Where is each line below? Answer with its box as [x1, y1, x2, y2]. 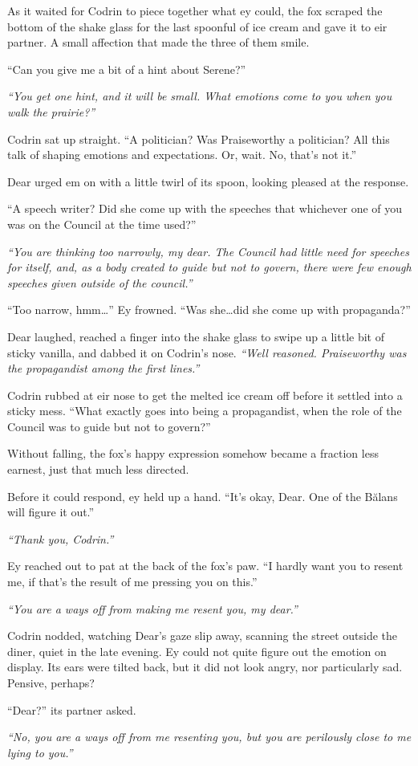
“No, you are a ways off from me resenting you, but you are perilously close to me [7, 728, 412, 745]
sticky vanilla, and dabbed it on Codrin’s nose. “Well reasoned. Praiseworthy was [7, 344, 407, 361]
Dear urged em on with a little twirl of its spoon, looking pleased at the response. [7, 173, 409, 189]
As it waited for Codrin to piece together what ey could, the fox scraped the [7, 2, 383, 18]
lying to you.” [7, 744, 73, 760]
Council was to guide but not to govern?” [7, 418, 211, 434]
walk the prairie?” [7, 103, 95, 120]
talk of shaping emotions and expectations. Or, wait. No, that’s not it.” [7, 146, 357, 163]
